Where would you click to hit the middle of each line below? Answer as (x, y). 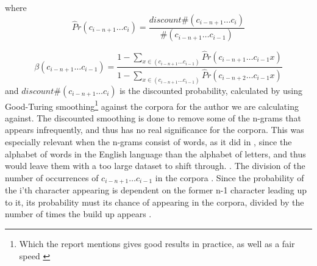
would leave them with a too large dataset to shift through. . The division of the (155, 166)
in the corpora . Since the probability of (230, 177)
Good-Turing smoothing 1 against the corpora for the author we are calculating (152, 105)
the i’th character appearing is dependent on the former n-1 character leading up (156, 190)
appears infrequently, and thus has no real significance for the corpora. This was (155, 130)
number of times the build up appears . (78, 214)
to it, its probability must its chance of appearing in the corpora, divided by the (155, 202)
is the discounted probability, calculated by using (211, 90)
